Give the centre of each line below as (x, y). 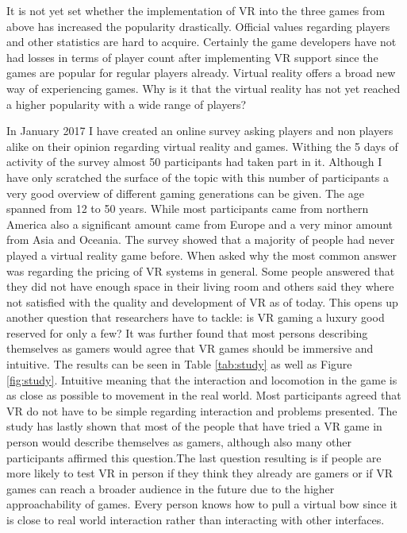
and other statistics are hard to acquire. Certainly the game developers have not (202, 42)
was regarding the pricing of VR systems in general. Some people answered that (201, 270)
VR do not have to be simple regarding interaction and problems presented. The (202, 410)
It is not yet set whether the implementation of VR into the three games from (196, 10)
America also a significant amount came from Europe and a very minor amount (200, 224)
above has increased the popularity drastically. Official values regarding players (198, 26)
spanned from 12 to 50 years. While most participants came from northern (188, 209)
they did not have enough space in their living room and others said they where (200, 286)
